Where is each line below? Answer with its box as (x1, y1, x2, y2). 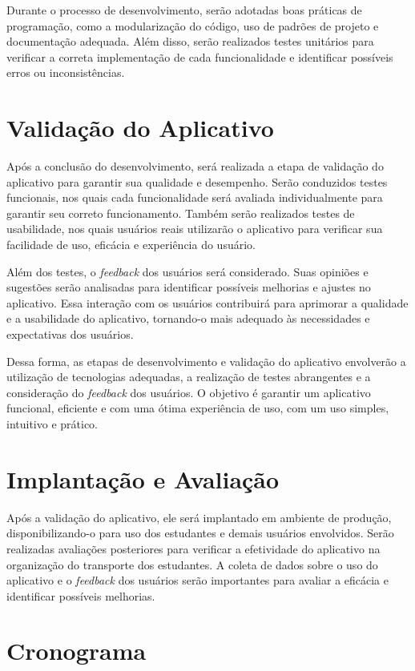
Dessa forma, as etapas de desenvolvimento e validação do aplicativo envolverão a (6, 352, 406, 369)
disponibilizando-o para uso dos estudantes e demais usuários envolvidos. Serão (6, 524, 394, 541)
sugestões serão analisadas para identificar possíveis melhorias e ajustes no (6, 279, 371, 295)
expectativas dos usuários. (6, 326, 134, 343)
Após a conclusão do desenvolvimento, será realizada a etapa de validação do (6, 158, 384, 175)
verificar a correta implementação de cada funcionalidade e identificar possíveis (6, 48, 393, 65)
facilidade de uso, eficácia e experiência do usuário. (6, 236, 256, 253)
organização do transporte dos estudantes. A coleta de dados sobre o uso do (6, 556, 378, 573)
